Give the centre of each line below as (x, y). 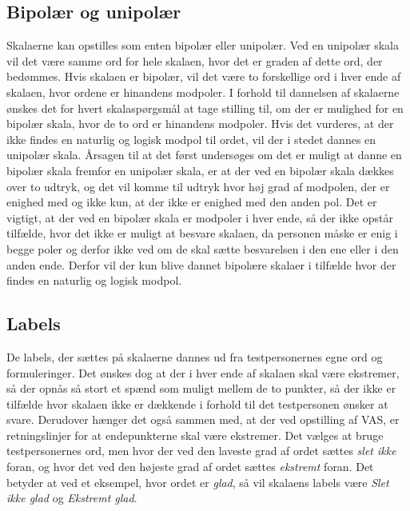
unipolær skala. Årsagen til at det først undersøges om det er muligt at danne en (204, 155)
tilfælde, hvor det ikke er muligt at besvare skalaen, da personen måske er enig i (202, 233)
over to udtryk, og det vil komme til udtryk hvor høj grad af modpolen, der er (198, 186)
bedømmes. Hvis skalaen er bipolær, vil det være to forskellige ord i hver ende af (204, 76)
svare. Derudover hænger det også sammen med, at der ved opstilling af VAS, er (203, 419)
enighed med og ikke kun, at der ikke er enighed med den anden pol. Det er (192, 202)
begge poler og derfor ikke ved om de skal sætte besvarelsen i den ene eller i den (203, 248)
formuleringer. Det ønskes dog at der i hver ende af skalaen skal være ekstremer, (203, 372)
